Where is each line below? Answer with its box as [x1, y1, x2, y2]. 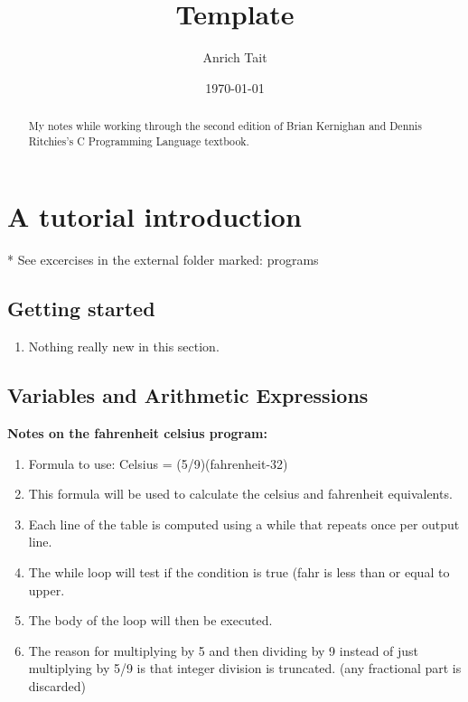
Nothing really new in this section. [28, 337, 220, 356]
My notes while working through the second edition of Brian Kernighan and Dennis [28, 118, 422, 134]
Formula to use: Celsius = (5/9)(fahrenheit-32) [28, 454, 288, 473]
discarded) [28, 676, 86, 695]
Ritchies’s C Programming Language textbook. [28, 133, 249, 148]
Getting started [7, 295, 155, 323]
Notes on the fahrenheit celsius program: [7, 423, 267, 442]
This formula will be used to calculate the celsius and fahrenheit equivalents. [28, 484, 453, 503]
